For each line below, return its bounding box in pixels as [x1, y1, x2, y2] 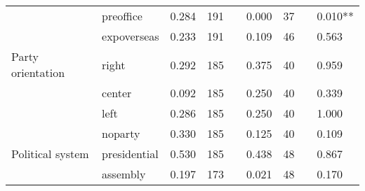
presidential [102, 146, 159, 162]
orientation [11, 64, 65, 80]
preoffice [102, 8, 142, 24]
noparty [102, 125, 140, 141]
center [102, 85, 132, 101]
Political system [11, 146, 89, 162]
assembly [102, 166, 146, 182]
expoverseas [102, 28, 159, 44]
